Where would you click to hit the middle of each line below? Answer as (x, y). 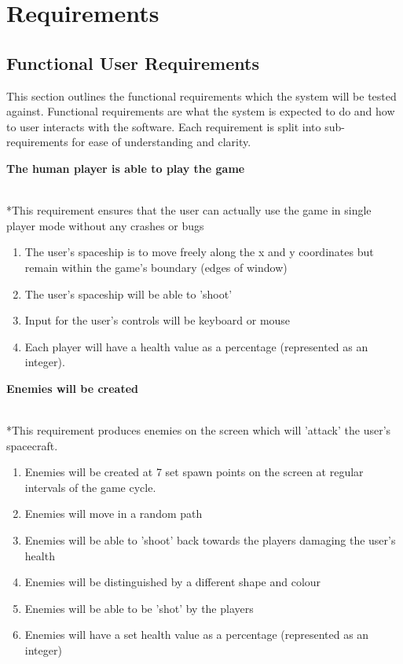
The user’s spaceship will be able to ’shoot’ (128, 293)
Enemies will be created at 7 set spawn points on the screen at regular (194, 472)
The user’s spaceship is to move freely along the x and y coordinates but (199, 252)
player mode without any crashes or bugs (105, 225)
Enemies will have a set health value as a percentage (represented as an (197, 635)
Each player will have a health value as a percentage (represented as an (196, 346)
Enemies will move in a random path (114, 514)
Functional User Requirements (133, 62)
